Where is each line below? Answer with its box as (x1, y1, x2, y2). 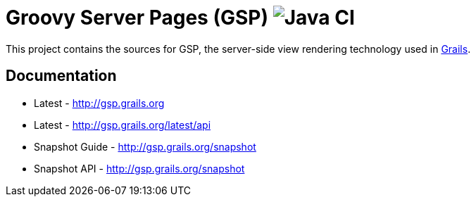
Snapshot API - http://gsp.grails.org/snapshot (34, 162, 245, 175)
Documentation (6, 67, 117, 85)
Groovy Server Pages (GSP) (6, 6, 269, 30)
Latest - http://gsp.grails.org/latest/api (34, 118, 211, 131)
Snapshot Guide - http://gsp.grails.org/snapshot (34, 140, 256, 153)
